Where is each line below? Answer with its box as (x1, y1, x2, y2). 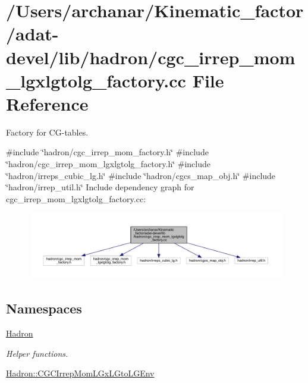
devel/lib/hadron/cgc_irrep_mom (6, 45, 296, 69)
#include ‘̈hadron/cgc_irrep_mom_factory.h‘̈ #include (6, 146, 209, 158)
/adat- (6, 21, 59, 46)
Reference (6, 91, 89, 115)
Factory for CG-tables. (6, 125, 89, 138)
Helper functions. (6, 347, 68, 359)
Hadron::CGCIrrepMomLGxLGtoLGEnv (6, 367, 155, 379)
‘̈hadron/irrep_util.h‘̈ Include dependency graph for (6, 181, 194, 193)
